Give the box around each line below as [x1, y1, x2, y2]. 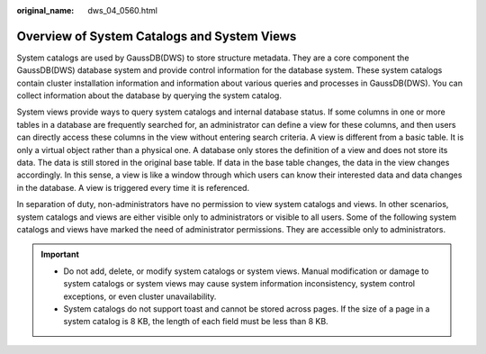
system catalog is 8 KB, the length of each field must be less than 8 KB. [63, 316, 328, 327]
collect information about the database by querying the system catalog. [16, 90, 283, 101]
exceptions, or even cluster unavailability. [63, 291, 217, 302]
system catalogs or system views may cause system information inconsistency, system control [63, 278, 416, 289]
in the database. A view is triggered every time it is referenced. [16, 182, 250, 193]
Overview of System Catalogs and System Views [16, 28, 297, 44]
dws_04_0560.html [87, 5, 157, 15]
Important [40, 249, 80, 260]
